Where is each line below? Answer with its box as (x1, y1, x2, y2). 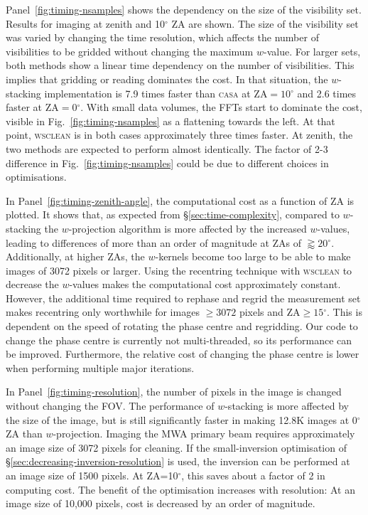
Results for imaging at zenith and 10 (6, 16, 165, 31)
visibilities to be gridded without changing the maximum (6, 43, 254, 58)
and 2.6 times (297, 85, 357, 100)
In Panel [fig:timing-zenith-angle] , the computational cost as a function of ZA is (6, 193, 355, 208)
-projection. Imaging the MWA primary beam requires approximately (53, 426, 355, 441)
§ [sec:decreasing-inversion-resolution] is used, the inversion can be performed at (6, 454, 350, 469)
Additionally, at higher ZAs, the (6, 249, 145, 264)
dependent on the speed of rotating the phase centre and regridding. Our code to (6, 319, 358, 334)
